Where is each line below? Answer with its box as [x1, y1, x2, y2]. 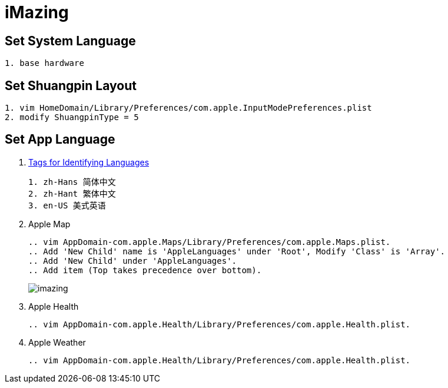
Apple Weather [28, 337, 86, 347]
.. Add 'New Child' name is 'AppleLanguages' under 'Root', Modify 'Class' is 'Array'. [28, 246, 446, 256]
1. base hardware [5, 58, 84, 68]
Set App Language [5, 132, 115, 147]
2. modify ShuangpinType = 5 [5, 112, 139, 122]
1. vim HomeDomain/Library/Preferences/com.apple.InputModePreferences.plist [5, 103, 372, 113]
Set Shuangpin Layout [5, 78, 137, 93]
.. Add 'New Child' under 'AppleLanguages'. [28, 256, 237, 266]
